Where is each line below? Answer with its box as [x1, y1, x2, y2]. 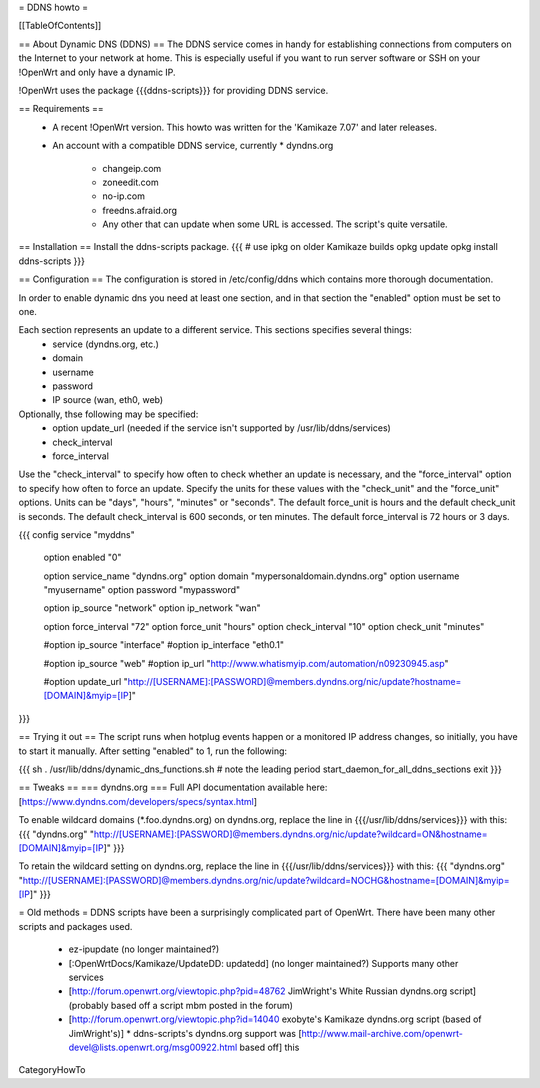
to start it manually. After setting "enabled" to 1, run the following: [18, 745, 288, 757]
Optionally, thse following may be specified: [18, 408, 199, 420]
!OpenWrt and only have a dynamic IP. [18, 66, 176, 78]
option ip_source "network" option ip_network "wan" [43, 602, 261, 614]
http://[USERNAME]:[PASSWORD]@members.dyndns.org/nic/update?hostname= [127, 676, 462, 688]
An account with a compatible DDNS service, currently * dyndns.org [52, 140, 334, 152]
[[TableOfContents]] [18, 20, 102, 32]
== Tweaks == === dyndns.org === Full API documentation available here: [18, 781, 328, 794]
